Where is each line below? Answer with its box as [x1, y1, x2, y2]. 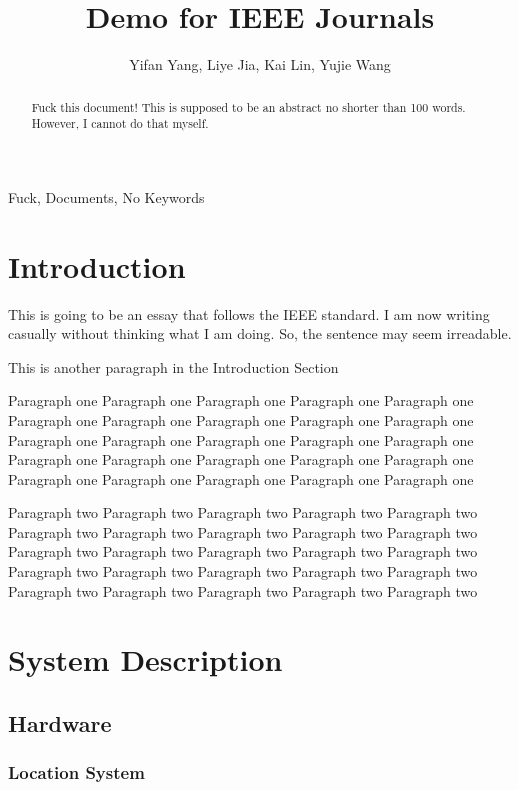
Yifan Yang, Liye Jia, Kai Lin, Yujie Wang [129, 54, 391, 75]
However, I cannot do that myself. [31, 115, 209, 132]
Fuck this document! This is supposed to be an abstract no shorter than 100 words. [31, 98, 466, 115]
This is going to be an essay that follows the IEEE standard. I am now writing [8, 303, 490, 324]
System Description [8, 639, 283, 680]
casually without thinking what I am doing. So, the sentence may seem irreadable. [8, 323, 512, 344]
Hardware [8, 708, 112, 739]
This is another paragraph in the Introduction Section [8, 356, 339, 377]
